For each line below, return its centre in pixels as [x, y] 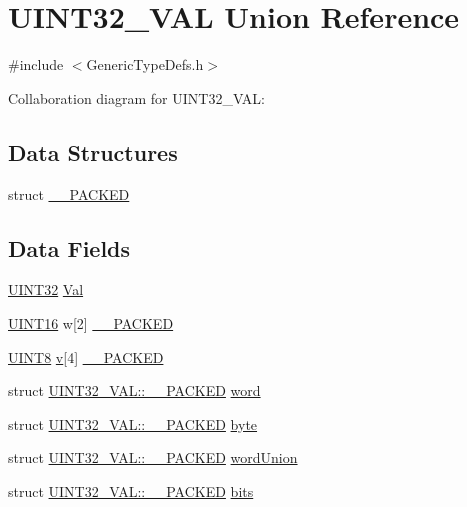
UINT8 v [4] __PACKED [86, 356]
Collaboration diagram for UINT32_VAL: [137, 97]
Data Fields [69, 247]
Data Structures [93, 151]
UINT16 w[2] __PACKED [91, 322]
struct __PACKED [69, 193]
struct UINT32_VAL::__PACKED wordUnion [153, 457]
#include [36, 64]
